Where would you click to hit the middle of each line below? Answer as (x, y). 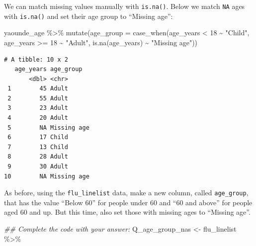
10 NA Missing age (47, 176)
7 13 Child (38, 147)
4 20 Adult (38, 118)
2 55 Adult (38, 98)
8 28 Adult (38, 157)
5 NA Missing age (48, 127)
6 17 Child (38, 137)
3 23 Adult (38, 108)
